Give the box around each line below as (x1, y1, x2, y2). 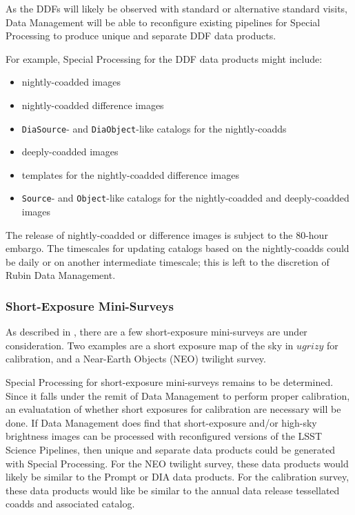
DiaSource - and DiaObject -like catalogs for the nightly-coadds (21, 121, 287, 135)
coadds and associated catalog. (6, 496, 135, 511)
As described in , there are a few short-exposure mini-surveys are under (6, 324, 307, 339)
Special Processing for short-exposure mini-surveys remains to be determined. (6, 375, 334, 389)
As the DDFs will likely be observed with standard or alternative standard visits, (6, 1, 348, 15)
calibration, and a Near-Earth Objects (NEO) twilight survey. (6, 351, 266, 366)
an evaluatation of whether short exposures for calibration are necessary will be (6, 402, 341, 416)
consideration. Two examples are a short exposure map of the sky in (6, 338, 294, 352)
